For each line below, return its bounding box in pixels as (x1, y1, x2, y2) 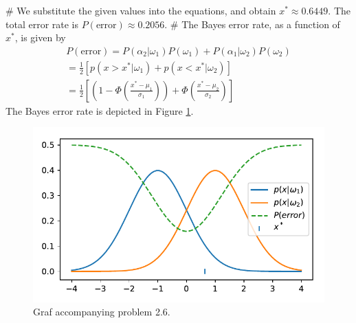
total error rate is (5, 16, 79, 31)
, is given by (14, 30, 66, 45)
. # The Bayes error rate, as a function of (164, 16, 340, 31)
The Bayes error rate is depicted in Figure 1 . (5, 103, 194, 118)
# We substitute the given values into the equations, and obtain (5, 3, 276, 17)
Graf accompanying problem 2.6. (33, 304, 170, 319)
